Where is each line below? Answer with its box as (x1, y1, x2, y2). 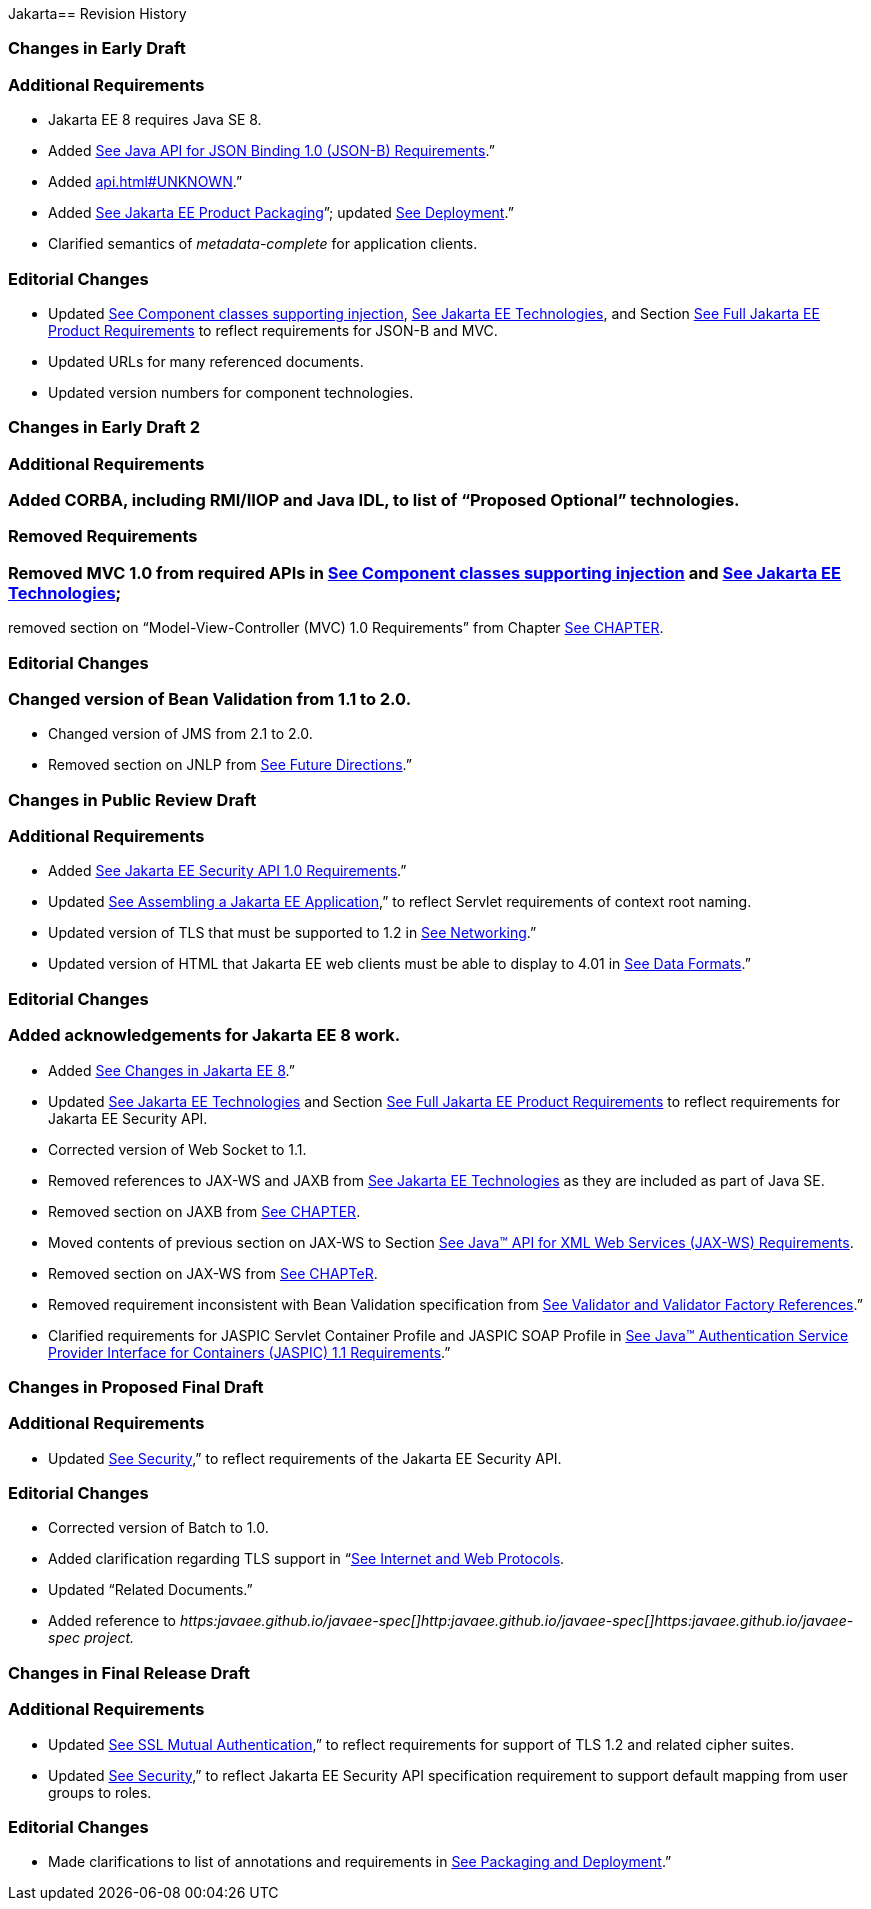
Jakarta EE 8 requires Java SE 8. (48, 111, 262, 129)
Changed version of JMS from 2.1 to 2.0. (48, 725, 313, 743)
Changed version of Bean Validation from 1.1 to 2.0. (8, 688, 412, 709)
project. (83, 1629, 135, 1647)
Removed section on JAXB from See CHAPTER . (48, 1202, 361, 1220)
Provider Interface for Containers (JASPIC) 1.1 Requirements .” (48, 1343, 451, 1361)
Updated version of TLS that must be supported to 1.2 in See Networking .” (48, 924, 537, 942)
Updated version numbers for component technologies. (48, 383, 414, 401)
